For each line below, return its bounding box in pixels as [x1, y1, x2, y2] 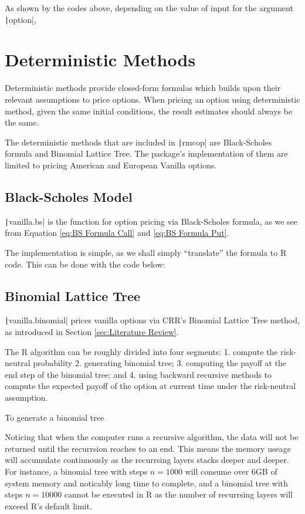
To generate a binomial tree [5, 411, 104, 423]
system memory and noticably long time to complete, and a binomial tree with [5, 476, 288, 489]
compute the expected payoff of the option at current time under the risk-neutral [5, 380, 296, 392]
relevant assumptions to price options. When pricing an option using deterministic [5, 93, 300, 105]
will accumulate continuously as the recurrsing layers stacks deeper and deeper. [5, 454, 289, 466]
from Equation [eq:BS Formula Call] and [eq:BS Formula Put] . [5, 226, 229, 239]
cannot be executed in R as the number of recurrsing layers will [64, 488, 293, 501]
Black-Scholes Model [5, 187, 133, 205]
